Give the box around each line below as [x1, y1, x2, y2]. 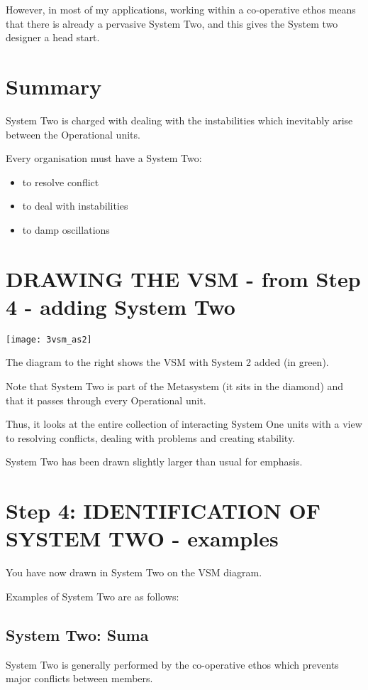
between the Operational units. [6, 126, 140, 141]
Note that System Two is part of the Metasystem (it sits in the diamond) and [6, 379, 344, 394]
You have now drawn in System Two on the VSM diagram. [6, 565, 262, 580]
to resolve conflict [22, 174, 99, 189]
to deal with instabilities [22, 198, 128, 213]
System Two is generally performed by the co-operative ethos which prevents [6, 657, 339, 672]
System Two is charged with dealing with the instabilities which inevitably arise [6, 112, 353, 127]
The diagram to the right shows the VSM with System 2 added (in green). [6, 355, 329, 370]
